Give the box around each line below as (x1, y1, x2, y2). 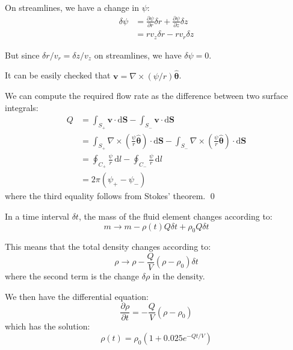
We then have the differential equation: (5, 290, 149, 302)
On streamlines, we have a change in (5, 1, 139, 13)
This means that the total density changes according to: (5, 240, 211, 253)
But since (5, 48, 40, 61)
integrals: (5, 101, 39, 113)
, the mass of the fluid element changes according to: (78, 209, 273, 222)
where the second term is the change (5, 270, 140, 282)
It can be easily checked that (5, 69, 111, 81)
